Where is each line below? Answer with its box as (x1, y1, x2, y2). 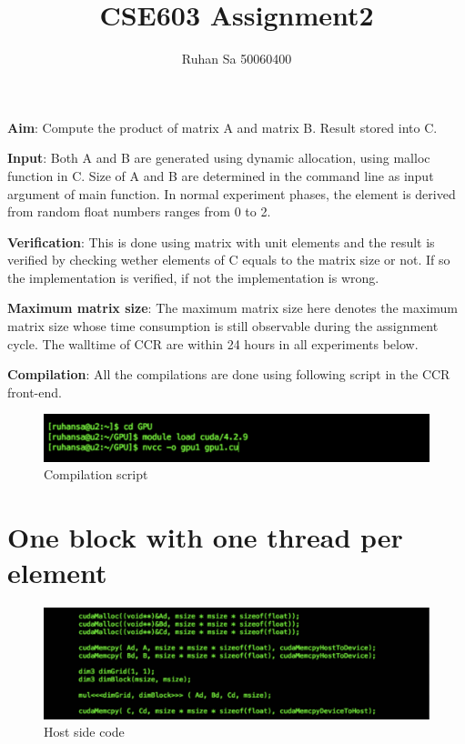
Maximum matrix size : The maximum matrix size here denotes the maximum (7, 298, 459, 317)
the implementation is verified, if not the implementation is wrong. (7, 267, 379, 287)
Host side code (44, 722, 125, 741)
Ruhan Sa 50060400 (181, 49, 292, 68)
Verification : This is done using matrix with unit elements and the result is (7, 232, 435, 251)
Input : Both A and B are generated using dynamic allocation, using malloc (7, 148, 430, 167)
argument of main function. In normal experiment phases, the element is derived (7, 184, 456, 203)
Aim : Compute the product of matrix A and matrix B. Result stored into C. (7, 117, 438, 136)
